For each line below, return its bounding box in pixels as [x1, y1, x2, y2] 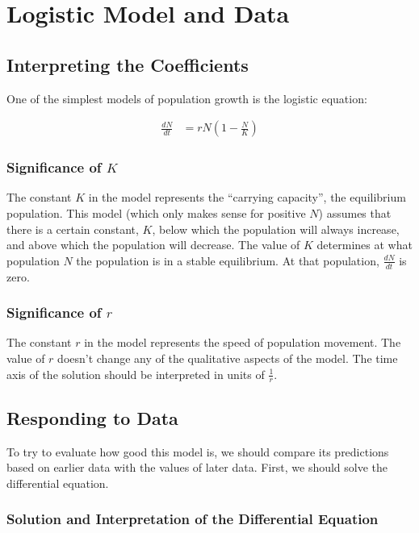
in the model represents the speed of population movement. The [84, 334, 401, 351]
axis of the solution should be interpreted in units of [6, 365, 265, 382]
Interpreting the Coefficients [6, 52, 249, 77]
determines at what [316, 236, 413, 253]
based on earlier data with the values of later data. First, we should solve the [6, 459, 388, 476]
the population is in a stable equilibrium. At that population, [76, 252, 379, 269]
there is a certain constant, [6, 220, 139, 237]
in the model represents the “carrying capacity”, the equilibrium [88, 189, 406, 206]
